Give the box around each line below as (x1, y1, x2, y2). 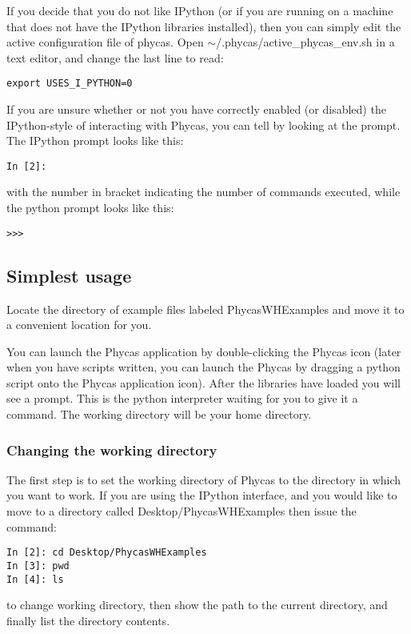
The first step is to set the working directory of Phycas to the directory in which (6, 471, 401, 488)
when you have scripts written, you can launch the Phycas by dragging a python (6, 359, 401, 375)
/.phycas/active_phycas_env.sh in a (216, 34, 395, 50)
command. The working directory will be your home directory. (6, 406, 312, 423)
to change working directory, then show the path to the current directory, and (6, 596, 388, 613)
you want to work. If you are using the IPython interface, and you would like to (6, 487, 397, 504)
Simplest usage (6, 263, 132, 287)
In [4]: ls (6, 573, 64, 585)
